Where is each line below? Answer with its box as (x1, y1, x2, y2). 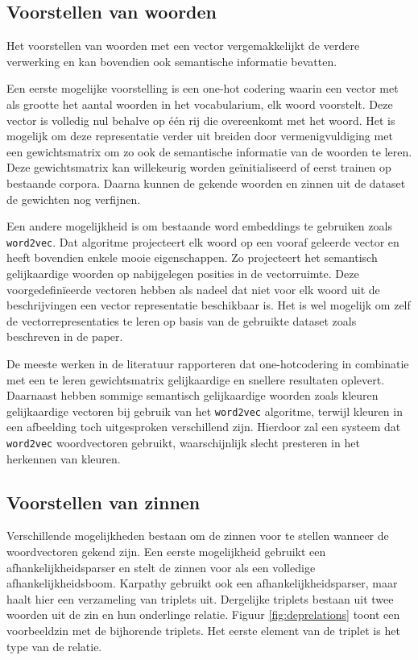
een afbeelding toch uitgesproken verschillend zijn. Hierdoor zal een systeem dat (6, 418, 401, 435)
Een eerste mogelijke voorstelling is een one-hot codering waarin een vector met (6, 80, 399, 97)
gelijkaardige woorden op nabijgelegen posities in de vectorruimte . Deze (6, 264, 359, 281)
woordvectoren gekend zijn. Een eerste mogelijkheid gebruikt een (6, 543, 326, 560)
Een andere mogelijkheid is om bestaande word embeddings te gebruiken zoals (6, 218, 392, 235)
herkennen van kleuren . (6, 450, 121, 467)
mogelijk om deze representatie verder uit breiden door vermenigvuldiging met (6, 127, 393, 144)
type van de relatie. (6, 637, 102, 654)
